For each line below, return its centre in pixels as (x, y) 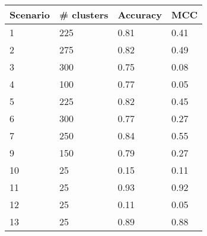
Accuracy (140, 15)
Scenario (30, 15)
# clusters (84, 15)
